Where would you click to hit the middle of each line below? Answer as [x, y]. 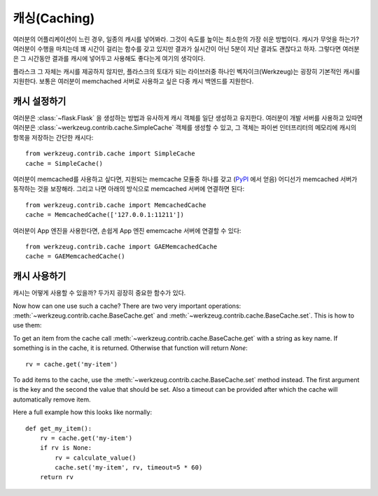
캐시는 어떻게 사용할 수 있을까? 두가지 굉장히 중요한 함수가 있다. [99, 293]
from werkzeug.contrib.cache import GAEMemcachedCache [121, 246]
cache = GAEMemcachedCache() [75, 256]
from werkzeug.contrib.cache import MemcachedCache [116, 205]
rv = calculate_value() [96, 458]
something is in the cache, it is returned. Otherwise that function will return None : [130, 348]
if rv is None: [66, 448]
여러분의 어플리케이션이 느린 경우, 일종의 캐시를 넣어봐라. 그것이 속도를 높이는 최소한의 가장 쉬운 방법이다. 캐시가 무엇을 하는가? [186, 39]
